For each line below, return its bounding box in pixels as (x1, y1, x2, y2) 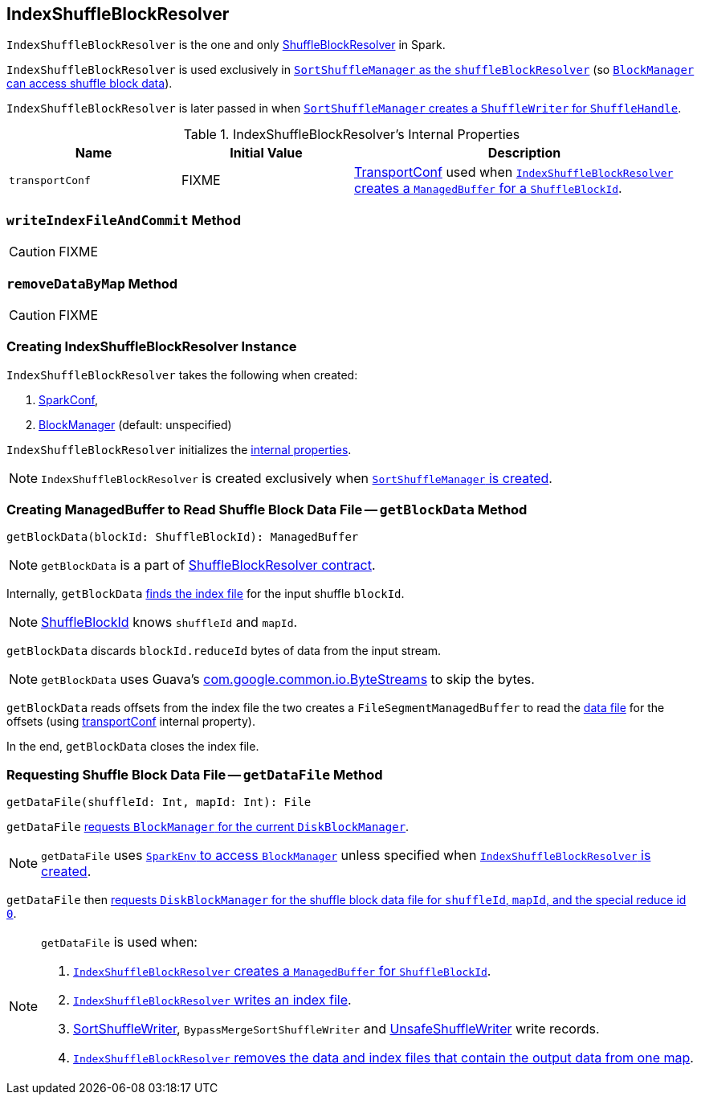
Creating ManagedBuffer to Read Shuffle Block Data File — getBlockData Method (6, 501, 528, 518)
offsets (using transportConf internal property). (6, 714, 255, 729)
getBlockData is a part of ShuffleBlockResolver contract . (41, 557, 376, 574)
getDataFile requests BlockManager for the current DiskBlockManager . (6, 820, 410, 834)
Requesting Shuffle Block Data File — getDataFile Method (6, 766, 383, 783)
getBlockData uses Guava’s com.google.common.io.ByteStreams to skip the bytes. (41, 671, 535, 688)
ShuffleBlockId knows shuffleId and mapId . (41, 614, 298, 631)
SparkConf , (39, 392, 99, 407)
